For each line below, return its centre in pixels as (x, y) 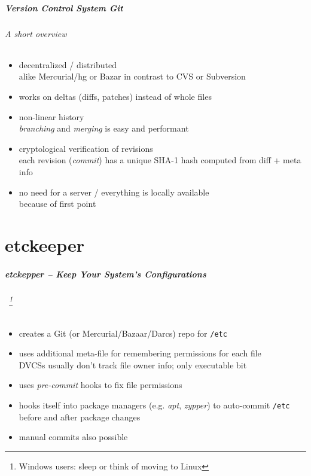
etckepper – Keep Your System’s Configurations (106, 274)
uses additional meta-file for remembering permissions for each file (140, 353)
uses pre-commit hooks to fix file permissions (100, 385)
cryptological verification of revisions (86, 148)
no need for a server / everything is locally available (114, 192)
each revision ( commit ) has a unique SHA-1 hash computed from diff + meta (160, 160)
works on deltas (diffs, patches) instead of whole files (115, 96)
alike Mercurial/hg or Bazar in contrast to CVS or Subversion (132, 76)
